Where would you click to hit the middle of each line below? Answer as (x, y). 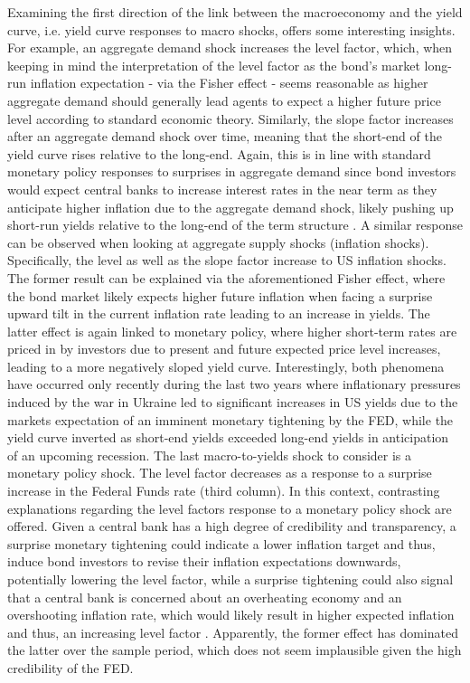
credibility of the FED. (70, 667)
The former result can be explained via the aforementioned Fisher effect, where (226, 277)
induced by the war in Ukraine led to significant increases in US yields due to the (233, 402)
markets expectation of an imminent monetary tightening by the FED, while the (230, 419)
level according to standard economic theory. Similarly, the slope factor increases (230, 118)
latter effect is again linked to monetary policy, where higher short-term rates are (232, 331)
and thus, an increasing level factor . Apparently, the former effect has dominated (233, 632)
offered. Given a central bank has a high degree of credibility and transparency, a (232, 526)
